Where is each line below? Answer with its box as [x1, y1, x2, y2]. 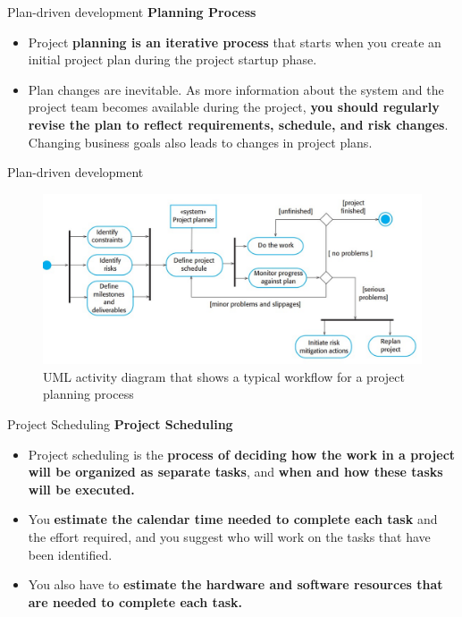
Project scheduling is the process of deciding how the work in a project [28, 444, 456, 463]
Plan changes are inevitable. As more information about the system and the [28, 80, 444, 98]
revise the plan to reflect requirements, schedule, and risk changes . [28, 114, 449, 133]
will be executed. [28, 479, 135, 498]
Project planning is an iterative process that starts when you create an [28, 32, 441, 51]
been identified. [28, 545, 113, 563]
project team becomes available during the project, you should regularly [28, 97, 440, 116]
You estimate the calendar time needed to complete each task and [28, 510, 438, 528]
